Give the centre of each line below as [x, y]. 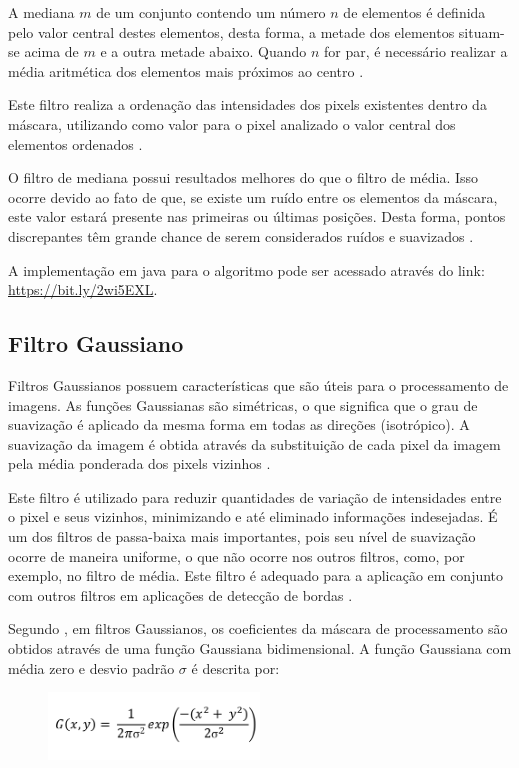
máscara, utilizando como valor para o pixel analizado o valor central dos [232, 123]
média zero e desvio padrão [91, 667]
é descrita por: [235, 667]
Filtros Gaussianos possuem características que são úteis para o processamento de [258, 384]
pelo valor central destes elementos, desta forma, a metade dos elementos [231, 31]
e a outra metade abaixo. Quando [203, 51]
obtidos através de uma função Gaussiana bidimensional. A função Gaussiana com [260, 648]
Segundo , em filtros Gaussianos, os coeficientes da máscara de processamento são [258, 628]
